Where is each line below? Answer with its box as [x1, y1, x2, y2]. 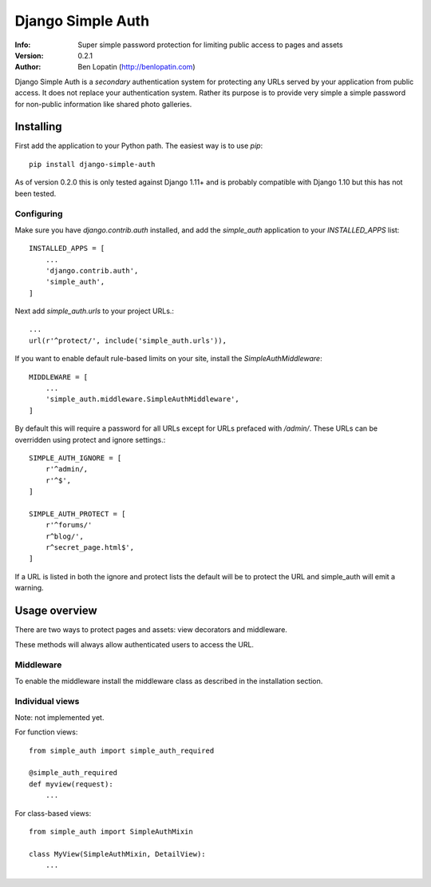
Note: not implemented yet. [14, 712, 105, 722]
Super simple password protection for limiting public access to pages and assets [77, 40, 343, 50]
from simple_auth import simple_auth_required [29, 746, 215, 755]
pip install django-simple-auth [29, 160, 156, 169]
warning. [14, 583, 44, 593]
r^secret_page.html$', [45, 543, 135, 552]
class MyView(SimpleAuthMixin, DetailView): [29, 849, 207, 858]
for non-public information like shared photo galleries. [14, 99, 192, 109]
